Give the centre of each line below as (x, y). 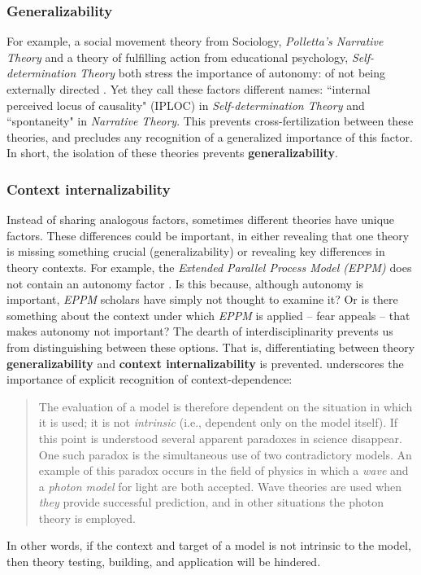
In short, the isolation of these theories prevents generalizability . (172, 153)
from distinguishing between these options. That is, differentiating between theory (211, 347)
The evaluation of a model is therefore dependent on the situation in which (226, 406)
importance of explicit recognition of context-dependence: (150, 379)
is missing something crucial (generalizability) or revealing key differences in (196, 251)
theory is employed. (87, 518)
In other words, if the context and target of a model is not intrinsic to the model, (209, 545)
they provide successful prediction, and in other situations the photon (211, 502)
